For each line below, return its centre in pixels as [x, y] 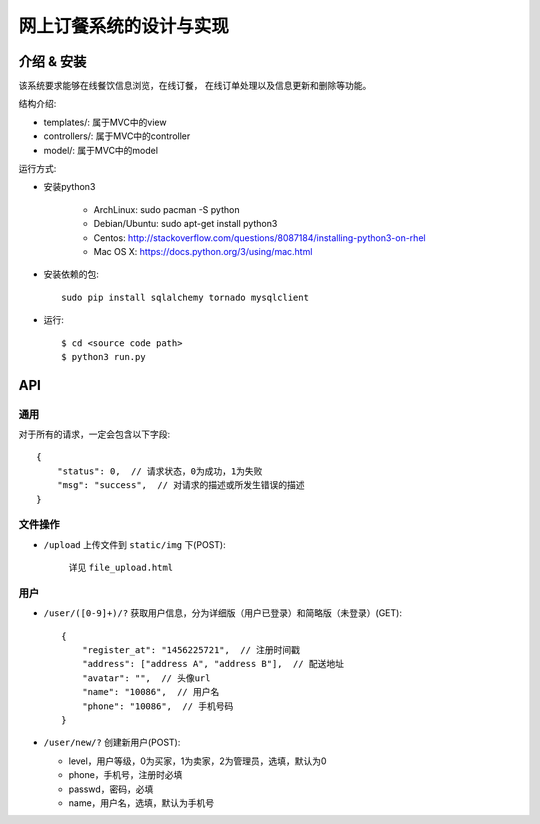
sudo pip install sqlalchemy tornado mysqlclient [185, 297]
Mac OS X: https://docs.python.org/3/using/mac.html [203, 251]
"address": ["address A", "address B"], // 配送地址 [213, 664]
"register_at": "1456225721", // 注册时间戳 [190, 650]
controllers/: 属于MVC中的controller [117, 136]
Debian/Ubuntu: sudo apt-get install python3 [185, 224]
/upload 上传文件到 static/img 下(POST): [134, 544]
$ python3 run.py [103, 356]
